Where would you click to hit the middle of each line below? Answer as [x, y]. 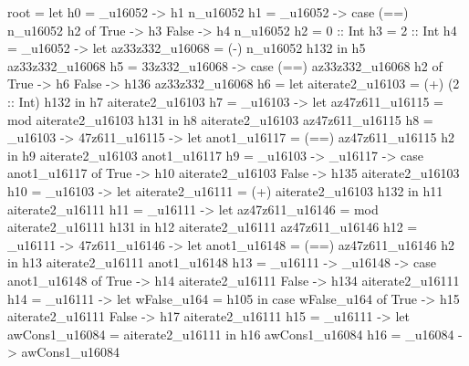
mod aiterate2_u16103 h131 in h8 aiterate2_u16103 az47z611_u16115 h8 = [220, 119]
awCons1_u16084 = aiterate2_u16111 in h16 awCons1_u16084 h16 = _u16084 [231, 334]
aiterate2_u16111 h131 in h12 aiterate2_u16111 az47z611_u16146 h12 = [213, 227]
